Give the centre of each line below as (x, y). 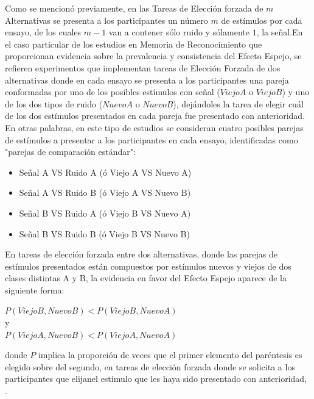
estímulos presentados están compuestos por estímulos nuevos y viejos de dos (148, 266)
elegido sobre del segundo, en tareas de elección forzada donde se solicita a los (150, 366)
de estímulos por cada (262, 20)
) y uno (296, 92)
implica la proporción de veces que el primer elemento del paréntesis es (170, 355)
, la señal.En (280, 32)
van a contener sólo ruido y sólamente (179, 32)
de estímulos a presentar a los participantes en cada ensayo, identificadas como (152, 139)
